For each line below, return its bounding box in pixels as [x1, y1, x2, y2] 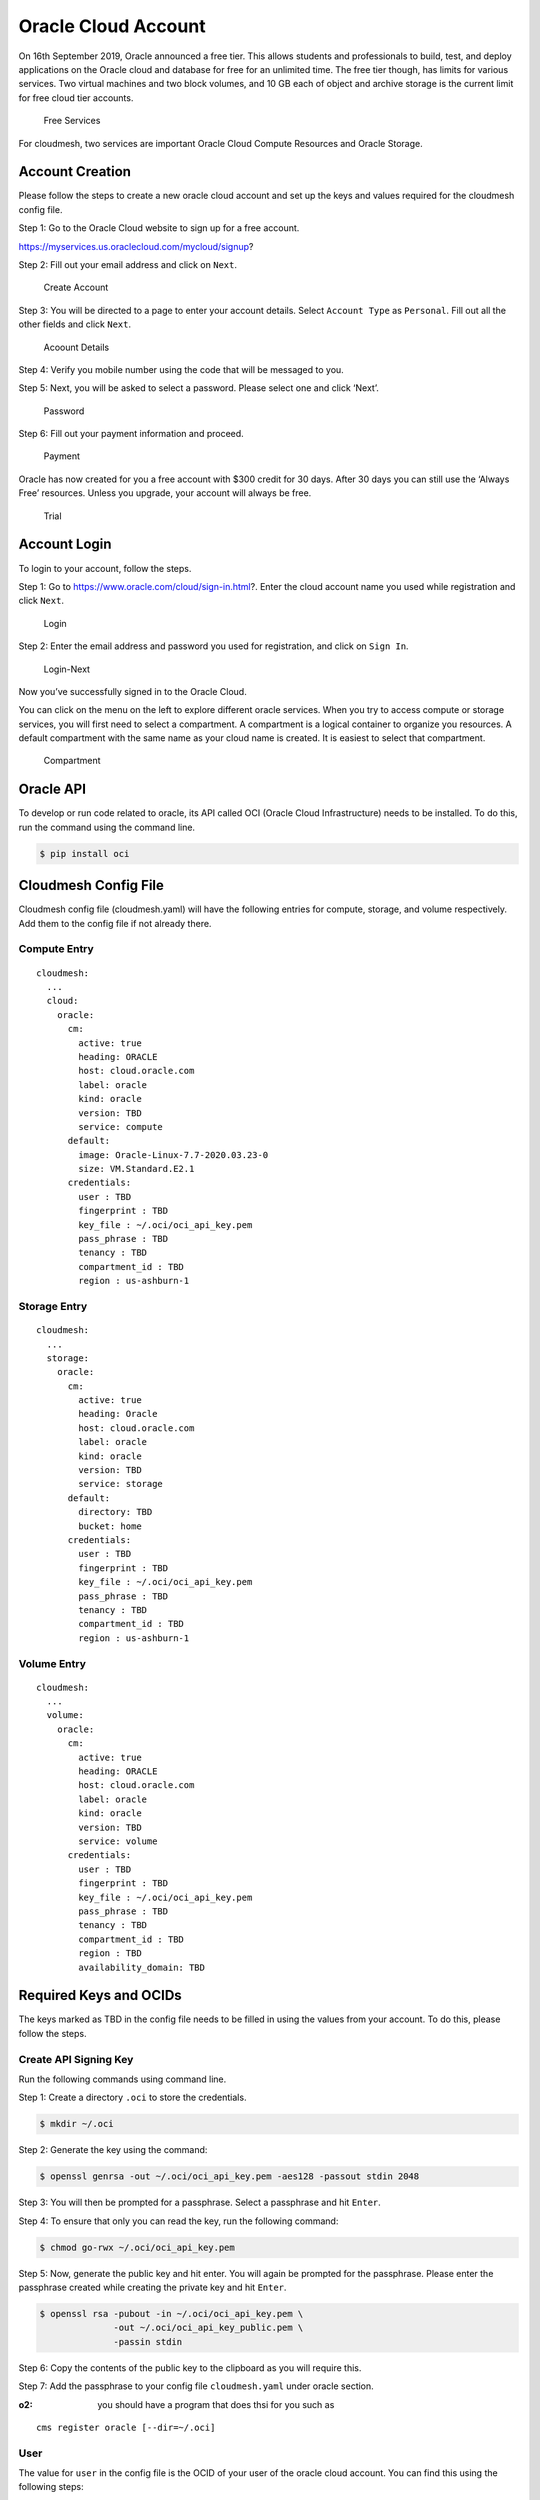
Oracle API [18, 781, 87, 798]
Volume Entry [18, 1656, 87, 1670]
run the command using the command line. [18, 821, 195, 833]
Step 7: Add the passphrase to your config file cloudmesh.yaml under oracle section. [18, 2380, 374, 2392]
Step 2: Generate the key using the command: [18, 2144, 208, 2156]
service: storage [78, 1478, 164, 1490]
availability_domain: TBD [78, 1961, 205, 1973]
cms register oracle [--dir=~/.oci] [36, 2421, 216, 2433]
